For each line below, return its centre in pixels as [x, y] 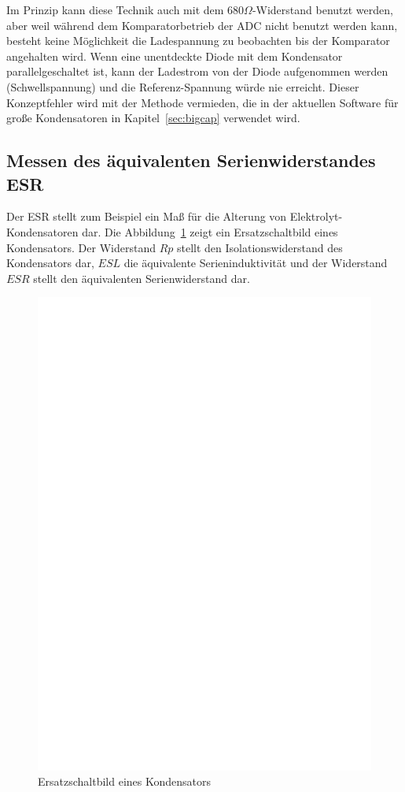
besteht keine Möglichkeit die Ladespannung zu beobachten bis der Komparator [198, 41]
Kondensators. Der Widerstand [81, 247]
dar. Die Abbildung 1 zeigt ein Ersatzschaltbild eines [210, 231]
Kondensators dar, [50, 263]
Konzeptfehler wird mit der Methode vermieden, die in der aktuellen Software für [202, 102]
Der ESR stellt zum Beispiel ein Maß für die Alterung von [147, 216]
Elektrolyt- [316, 216]
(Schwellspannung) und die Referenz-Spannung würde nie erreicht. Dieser [183, 86]
